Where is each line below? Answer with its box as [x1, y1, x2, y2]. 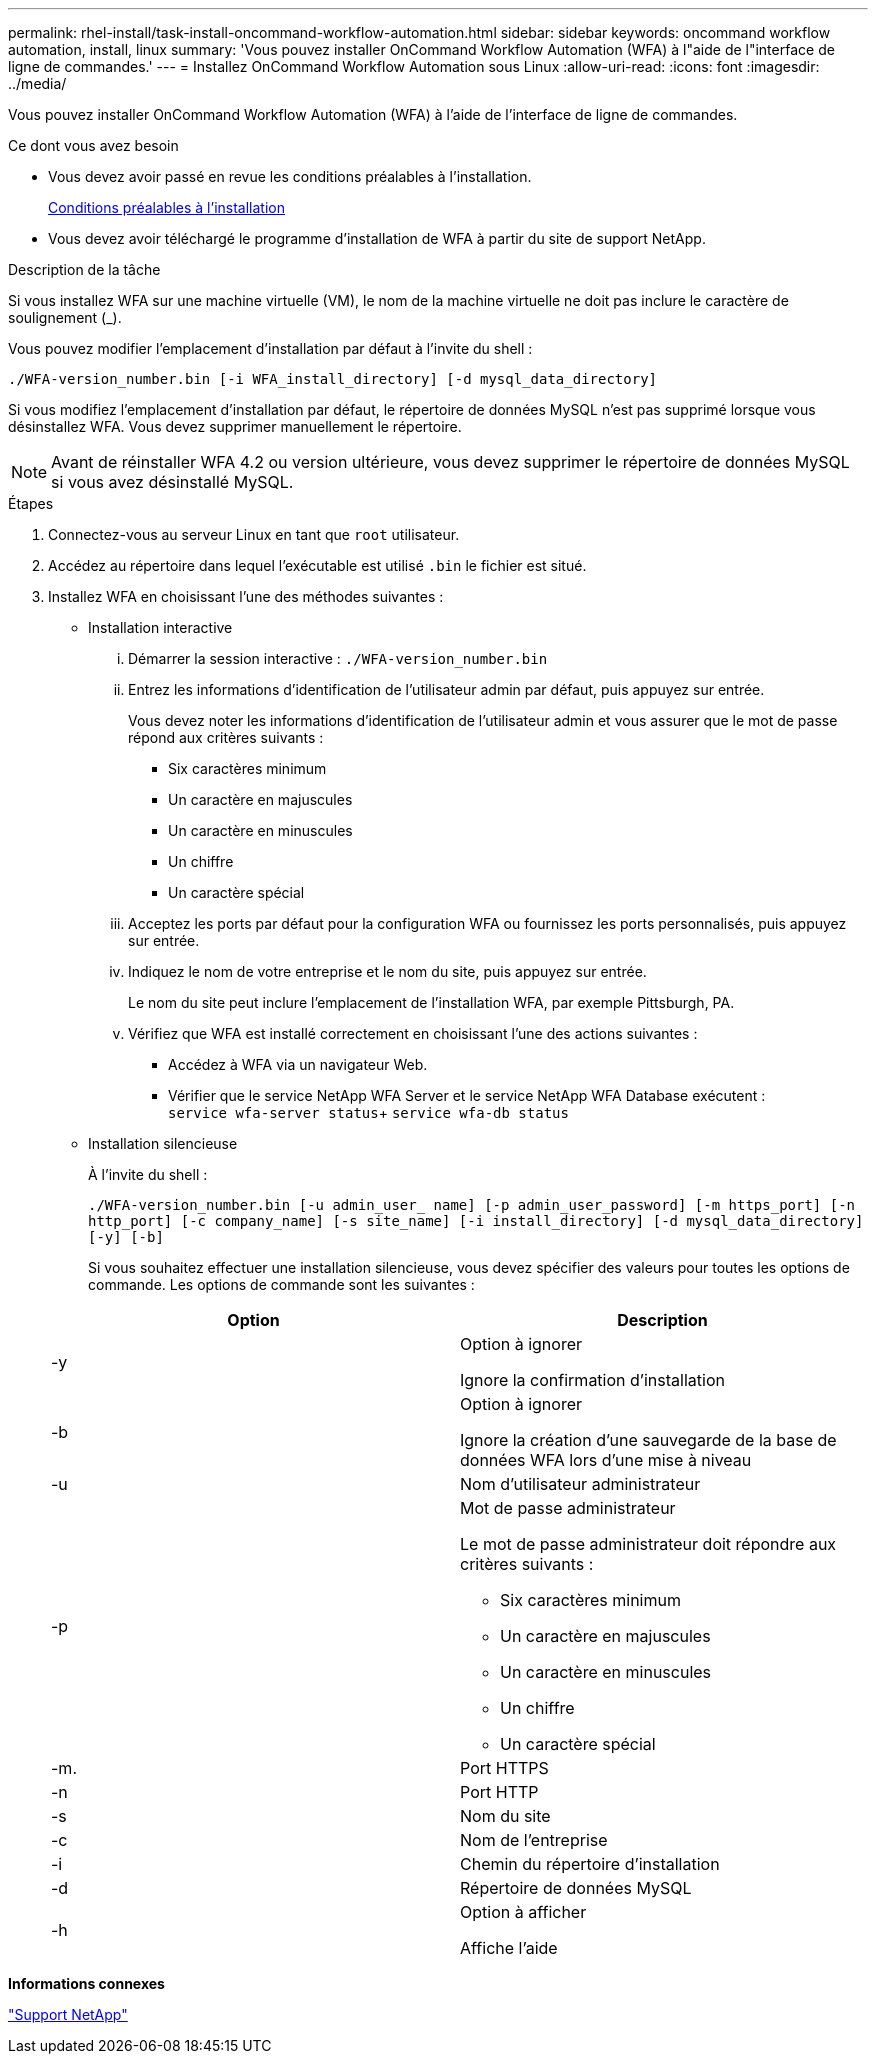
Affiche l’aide [460, 1938, 558, 1958]
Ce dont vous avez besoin [8, 137, 179, 154]
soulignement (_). [8, 309, 122, 326]
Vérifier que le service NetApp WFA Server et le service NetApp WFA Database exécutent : [168, 1087, 766, 1104]
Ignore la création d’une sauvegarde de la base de [460, 1430, 837, 1450]
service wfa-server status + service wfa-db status [168, 1104, 569, 1121]
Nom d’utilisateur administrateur [460, 1474, 701, 1494]
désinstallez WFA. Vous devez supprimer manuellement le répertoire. [8, 418, 462, 435]
